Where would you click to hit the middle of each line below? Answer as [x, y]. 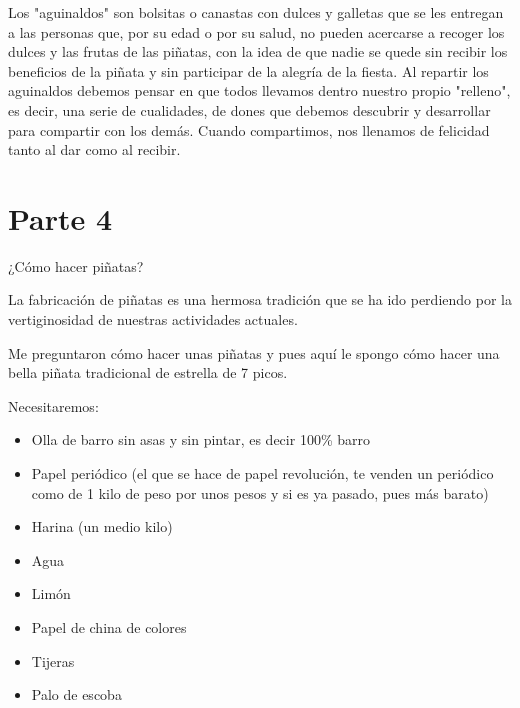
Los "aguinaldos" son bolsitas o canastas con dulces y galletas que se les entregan [256, 12]
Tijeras [53, 660]
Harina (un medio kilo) [102, 526]
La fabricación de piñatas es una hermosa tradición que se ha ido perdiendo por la [260, 299]
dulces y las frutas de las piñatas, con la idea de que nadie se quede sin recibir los [258, 51]
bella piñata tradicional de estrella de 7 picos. [148, 372]
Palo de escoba [76, 694]
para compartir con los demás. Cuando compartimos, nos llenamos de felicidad [249, 129]
